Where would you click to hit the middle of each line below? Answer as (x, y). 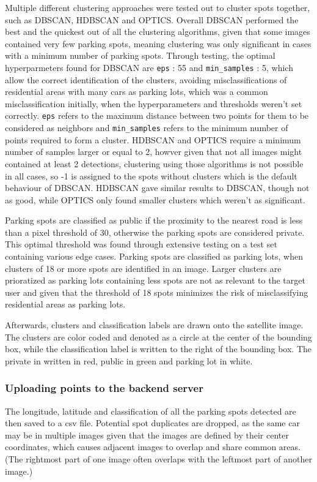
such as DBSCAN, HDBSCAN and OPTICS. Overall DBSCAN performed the (152, 19)
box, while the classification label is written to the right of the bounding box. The (158, 349)
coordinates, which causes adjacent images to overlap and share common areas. (153, 447)
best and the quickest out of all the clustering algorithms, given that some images (158, 32)
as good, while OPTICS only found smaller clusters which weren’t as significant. (155, 199)
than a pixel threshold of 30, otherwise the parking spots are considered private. (155, 232)
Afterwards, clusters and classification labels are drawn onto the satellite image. (154, 325)
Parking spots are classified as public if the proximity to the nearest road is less (154, 220)
